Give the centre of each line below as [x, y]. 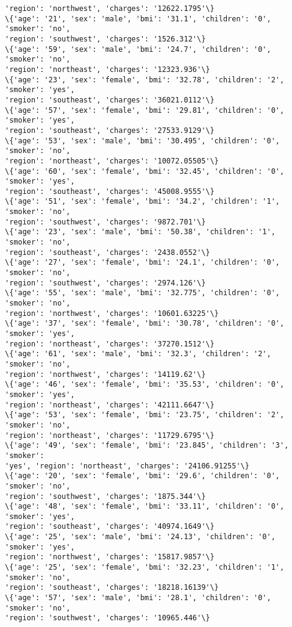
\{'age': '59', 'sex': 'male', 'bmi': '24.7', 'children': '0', [138, 49]
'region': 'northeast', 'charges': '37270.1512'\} [110, 344]
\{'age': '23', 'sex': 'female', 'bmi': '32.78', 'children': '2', [145, 80]
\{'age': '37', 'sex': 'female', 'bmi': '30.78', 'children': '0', [145, 324]
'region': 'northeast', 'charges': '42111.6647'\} [110, 405]
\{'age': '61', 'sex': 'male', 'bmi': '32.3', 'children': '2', [138, 354]
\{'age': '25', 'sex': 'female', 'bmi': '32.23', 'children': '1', [145, 568]
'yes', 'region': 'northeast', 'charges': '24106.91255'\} [127, 466]
